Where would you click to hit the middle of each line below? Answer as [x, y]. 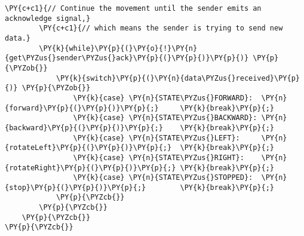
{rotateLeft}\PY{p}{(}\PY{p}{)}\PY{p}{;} [88, 148]
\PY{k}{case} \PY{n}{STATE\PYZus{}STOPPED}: [163, 178]
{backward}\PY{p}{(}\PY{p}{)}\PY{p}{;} [84, 128]
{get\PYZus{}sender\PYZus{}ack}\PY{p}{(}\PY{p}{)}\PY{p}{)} [127, 58]
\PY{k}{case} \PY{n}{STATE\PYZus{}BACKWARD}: [165, 118]
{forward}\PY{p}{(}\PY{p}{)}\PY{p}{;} [82, 108]
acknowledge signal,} [48, 18]
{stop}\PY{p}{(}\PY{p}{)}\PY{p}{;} [76, 187]
